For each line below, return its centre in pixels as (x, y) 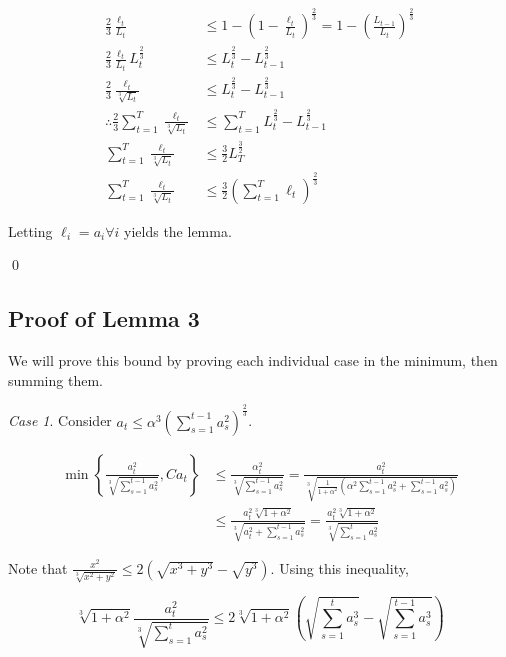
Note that (38, 567)
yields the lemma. (178, 230)
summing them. (55, 379)
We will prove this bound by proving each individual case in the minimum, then (253, 360)
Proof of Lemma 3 (104, 318)
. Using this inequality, (339, 567)
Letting (30, 230)
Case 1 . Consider (60, 420)
